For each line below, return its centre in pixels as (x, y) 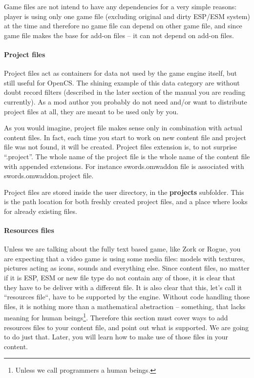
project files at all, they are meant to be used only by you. (91, 111)
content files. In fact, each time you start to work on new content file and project (125, 137)
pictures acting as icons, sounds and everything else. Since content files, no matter (127, 268)
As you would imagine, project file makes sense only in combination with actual (123, 128)
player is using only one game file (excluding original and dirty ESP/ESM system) (127, 16)
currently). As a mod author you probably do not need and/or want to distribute (126, 101)
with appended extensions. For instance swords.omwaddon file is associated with (124, 166)
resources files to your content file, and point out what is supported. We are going (127, 327)
